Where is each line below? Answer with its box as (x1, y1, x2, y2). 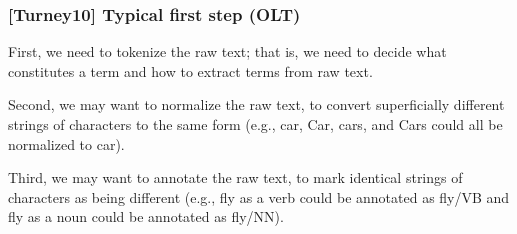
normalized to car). (8, 133, 125, 154)
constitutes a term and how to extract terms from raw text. (8, 60, 373, 81)
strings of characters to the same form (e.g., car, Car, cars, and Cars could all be (8, 114, 503, 134)
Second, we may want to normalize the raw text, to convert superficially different (8, 94, 505, 115)
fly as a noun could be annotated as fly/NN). (8, 206, 284, 227)
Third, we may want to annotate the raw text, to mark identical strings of (8, 167, 463, 188)
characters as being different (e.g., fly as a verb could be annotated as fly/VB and (8, 186, 510, 207)
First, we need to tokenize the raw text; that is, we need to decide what (8, 41, 447, 62)
